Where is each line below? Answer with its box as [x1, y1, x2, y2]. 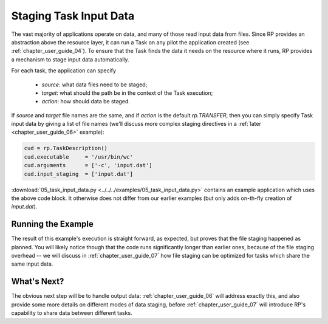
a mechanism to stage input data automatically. [11, 55, 130, 63]
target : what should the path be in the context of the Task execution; [41, 89, 213, 97]
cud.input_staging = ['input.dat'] [24, 170, 134, 178]
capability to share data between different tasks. [11, 309, 133, 317]
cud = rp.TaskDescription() [24, 145, 108, 152]
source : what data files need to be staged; [41, 81, 148, 88]
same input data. [11, 260, 53, 267]
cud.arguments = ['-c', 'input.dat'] [24, 162, 152, 169]
